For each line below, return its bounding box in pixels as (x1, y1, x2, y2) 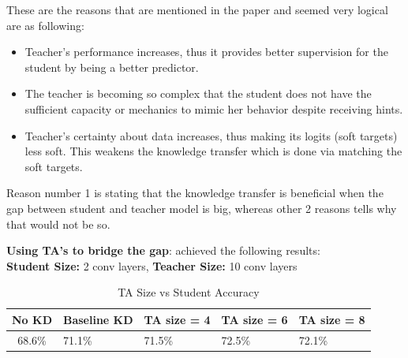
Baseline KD (62, 311, 133, 327)
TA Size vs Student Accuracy (118, 284, 260, 300)
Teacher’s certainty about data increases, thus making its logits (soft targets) (24, 127, 398, 144)
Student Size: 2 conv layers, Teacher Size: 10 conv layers (6, 257, 298, 274)
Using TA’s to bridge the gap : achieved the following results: (6, 242, 320, 259)
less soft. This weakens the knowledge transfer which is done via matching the (24, 143, 402, 159)
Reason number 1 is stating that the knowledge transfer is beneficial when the (6, 185, 384, 201)
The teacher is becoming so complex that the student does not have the (24, 85, 372, 102)
